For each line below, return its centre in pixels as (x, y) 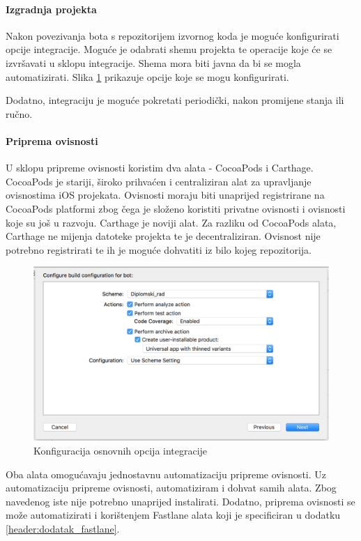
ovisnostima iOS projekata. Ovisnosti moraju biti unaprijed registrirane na (165, 195)
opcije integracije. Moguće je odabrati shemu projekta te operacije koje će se (169, 49)
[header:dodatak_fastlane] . (63, 528)
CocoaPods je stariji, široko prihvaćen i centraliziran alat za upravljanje (159, 181)
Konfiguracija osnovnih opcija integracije (121, 450)
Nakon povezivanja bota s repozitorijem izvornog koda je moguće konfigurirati (172, 35)
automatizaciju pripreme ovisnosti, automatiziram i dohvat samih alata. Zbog (171, 488)
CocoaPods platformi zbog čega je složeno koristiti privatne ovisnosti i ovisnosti (176, 208)
